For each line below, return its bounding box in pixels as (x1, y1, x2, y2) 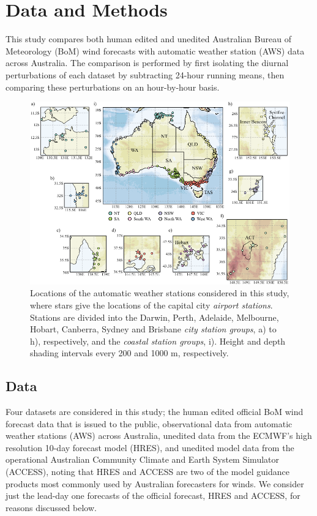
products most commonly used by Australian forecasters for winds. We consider (6, 477, 304, 490)
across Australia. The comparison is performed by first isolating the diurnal (6, 56, 289, 69)
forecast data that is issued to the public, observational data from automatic (6, 417, 293, 430)
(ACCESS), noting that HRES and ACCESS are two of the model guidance (6, 465, 290, 478)
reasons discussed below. (6, 501, 97, 514)
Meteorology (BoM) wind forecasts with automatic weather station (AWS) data (6, 44, 305, 57)
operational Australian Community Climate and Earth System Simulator (6, 453, 279, 466)
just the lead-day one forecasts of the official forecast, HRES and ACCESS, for (6, 489, 300, 502)
